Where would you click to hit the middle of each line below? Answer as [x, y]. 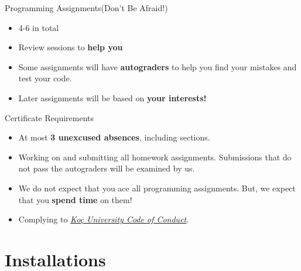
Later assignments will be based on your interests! [112, 97]
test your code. [45, 78]
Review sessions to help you [71, 47]
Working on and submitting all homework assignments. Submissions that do [155, 157]
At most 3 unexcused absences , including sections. [114, 137]
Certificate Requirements [49, 117]
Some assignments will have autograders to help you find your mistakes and [158, 66]
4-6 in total [39, 27]
